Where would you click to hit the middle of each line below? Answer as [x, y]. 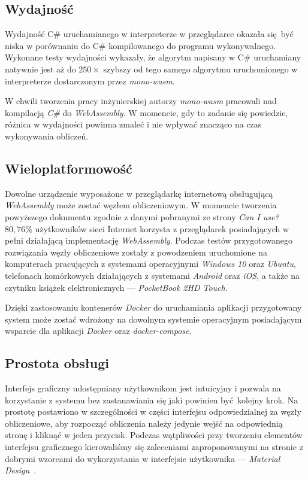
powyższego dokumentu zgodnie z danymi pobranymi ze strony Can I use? [142, 216]
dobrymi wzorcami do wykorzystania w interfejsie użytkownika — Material [143, 458]
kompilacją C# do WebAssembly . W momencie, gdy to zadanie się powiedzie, [147, 112]
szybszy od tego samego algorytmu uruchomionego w [200, 69]
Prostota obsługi [57, 363]
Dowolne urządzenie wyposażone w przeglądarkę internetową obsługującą [139, 193]
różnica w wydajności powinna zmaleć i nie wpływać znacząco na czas [133, 124]
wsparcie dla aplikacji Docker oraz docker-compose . [98, 331]
